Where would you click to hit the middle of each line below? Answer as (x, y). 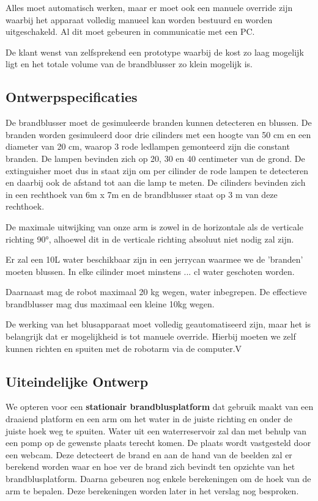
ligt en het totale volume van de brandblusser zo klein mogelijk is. (129, 64)
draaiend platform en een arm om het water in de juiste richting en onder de (149, 419)
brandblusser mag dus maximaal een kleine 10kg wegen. (110, 303)
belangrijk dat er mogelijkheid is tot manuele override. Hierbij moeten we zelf (151, 336)
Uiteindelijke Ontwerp (77, 381)
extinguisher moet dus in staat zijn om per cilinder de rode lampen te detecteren (157, 170)
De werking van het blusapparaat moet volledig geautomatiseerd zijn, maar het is (158, 324)
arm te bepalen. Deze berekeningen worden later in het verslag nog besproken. (152, 490)
